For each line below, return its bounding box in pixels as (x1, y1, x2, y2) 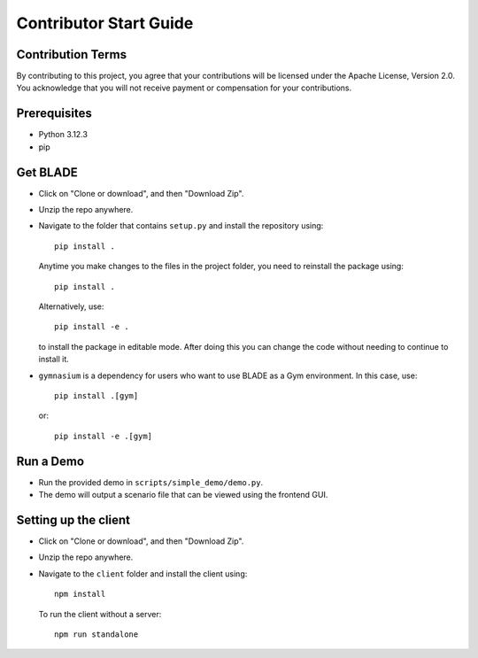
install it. (38, 354, 70, 365)
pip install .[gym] (54, 391, 139, 400)
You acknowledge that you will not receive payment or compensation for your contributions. (16, 82, 352, 93)
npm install (54, 589, 106, 600)
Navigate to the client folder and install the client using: (38, 568, 248, 579)
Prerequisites (16, 106, 92, 121)
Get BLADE (16, 165, 79, 180)
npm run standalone (54, 629, 139, 639)
